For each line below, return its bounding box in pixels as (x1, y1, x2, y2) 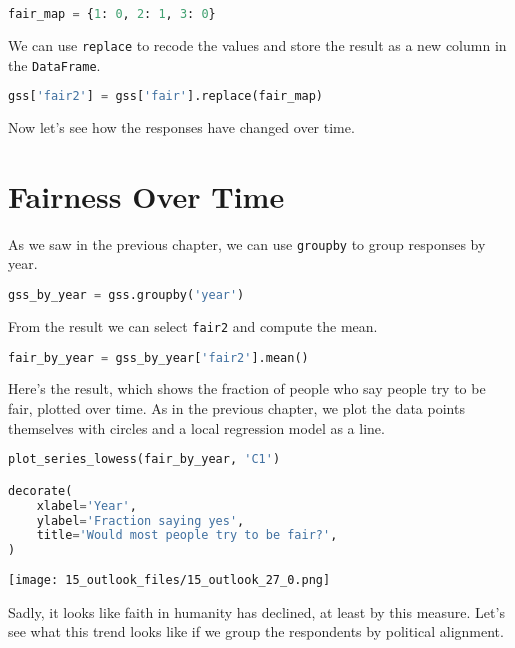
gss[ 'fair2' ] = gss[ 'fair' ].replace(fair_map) (8, 89, 324, 104)
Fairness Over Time (8, 175, 285, 216)
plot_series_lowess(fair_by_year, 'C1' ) (8, 452, 281, 467)
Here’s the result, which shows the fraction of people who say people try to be (8, 378, 486, 399)
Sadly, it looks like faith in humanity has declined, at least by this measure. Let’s (8, 601, 505, 622)
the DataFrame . (8, 54, 101, 75)
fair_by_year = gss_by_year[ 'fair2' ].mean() (8, 350, 309, 365)
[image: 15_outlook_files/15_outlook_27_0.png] (8, 573, 331, 588)
